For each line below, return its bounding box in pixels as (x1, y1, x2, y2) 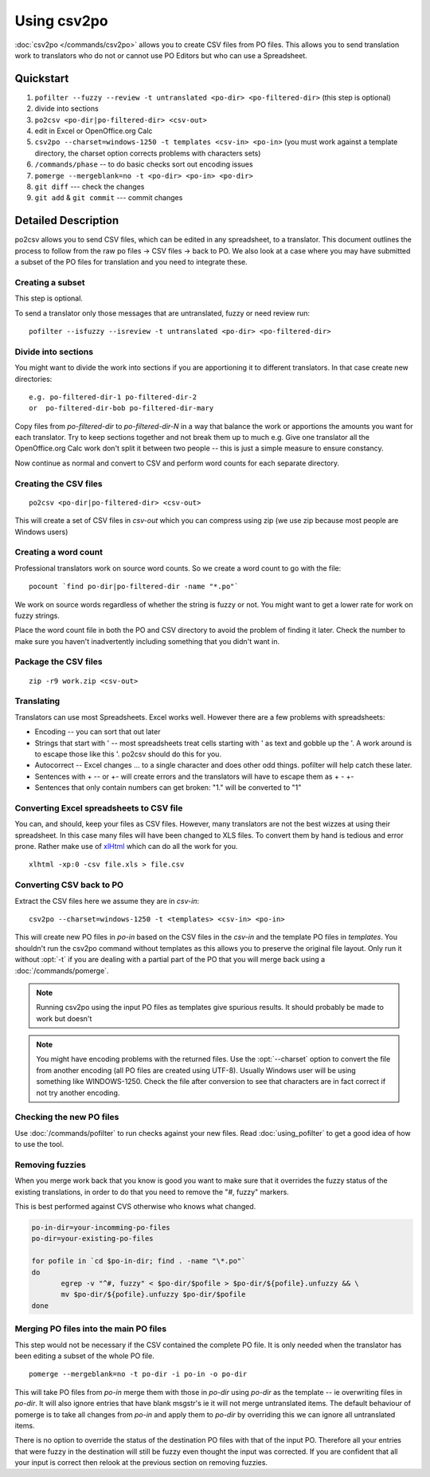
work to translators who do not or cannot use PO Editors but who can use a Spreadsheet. (14, 50, 308, 60)
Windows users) (14, 527, 68, 536)
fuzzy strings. (14, 611, 60, 620)
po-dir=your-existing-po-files (31, 1234, 154, 1243)
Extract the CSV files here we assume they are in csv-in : (14, 896, 199, 905)
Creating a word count (14, 547, 104, 558)
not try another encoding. (36, 1088, 120, 1098)
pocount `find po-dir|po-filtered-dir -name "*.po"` (29, 582, 239, 591)
